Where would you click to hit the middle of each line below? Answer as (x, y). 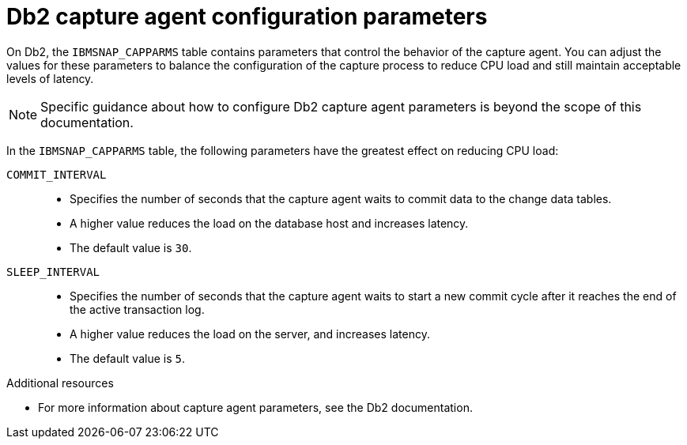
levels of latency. (50, 78)
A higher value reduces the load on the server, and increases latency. (250, 334)
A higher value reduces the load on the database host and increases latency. (269, 223)
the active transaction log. (137, 309)
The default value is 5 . (127, 358)
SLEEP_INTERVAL (53, 272)
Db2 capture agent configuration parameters (247, 17)
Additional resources (60, 383)
